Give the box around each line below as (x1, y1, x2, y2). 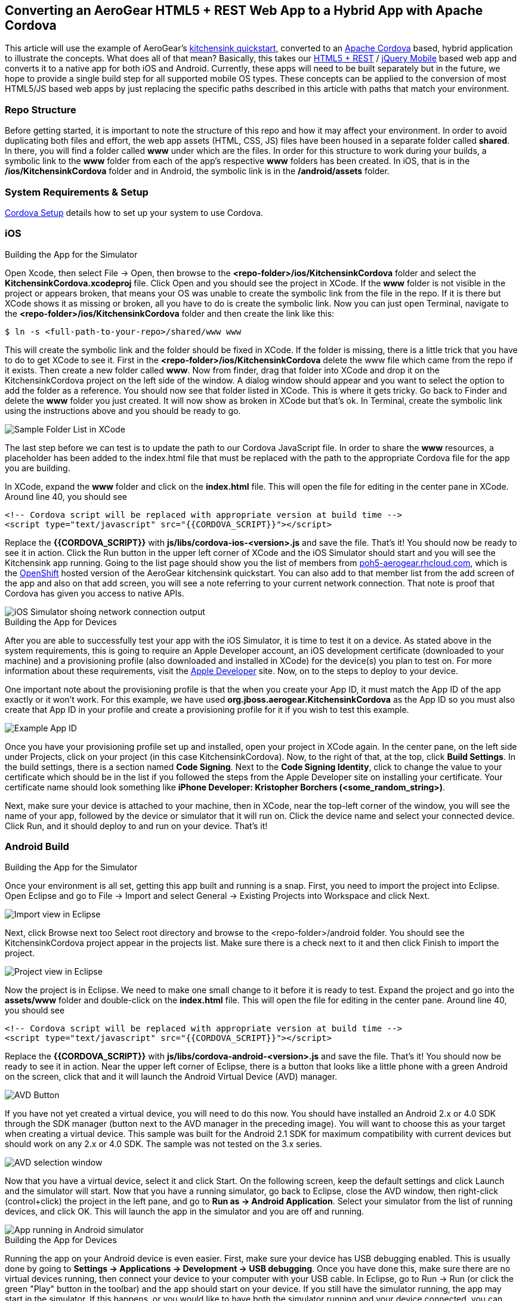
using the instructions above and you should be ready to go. (5, 405, 241, 416)
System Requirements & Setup (5, 186, 149, 198)
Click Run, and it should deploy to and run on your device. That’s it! (5, 820, 268, 831)
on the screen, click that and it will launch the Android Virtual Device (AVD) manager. (5, 1071, 338, 1082)
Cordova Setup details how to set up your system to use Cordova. (5, 207, 263, 218)
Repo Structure (5, 103, 76, 116)
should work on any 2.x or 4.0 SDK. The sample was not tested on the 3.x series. (5, 1139, 322, 1149)
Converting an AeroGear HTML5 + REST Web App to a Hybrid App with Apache (5, 3, 483, 18)
